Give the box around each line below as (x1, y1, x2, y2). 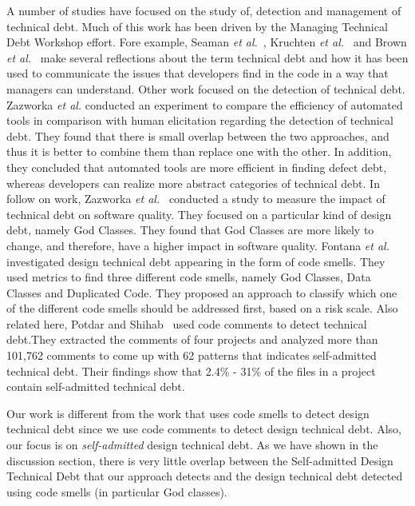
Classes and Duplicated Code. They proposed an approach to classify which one (6, 284, 397, 301)
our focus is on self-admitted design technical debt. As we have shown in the (6, 436, 378, 453)
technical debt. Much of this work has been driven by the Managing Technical (6, 18, 388, 34)
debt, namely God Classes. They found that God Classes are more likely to (6, 221, 374, 238)
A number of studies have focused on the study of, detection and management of (6, 2, 401, 18)
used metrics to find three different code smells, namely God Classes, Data (6, 269, 371, 285)
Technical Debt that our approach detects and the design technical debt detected (6, 468, 403, 484)
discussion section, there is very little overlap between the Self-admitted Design (6, 452, 393, 468)
